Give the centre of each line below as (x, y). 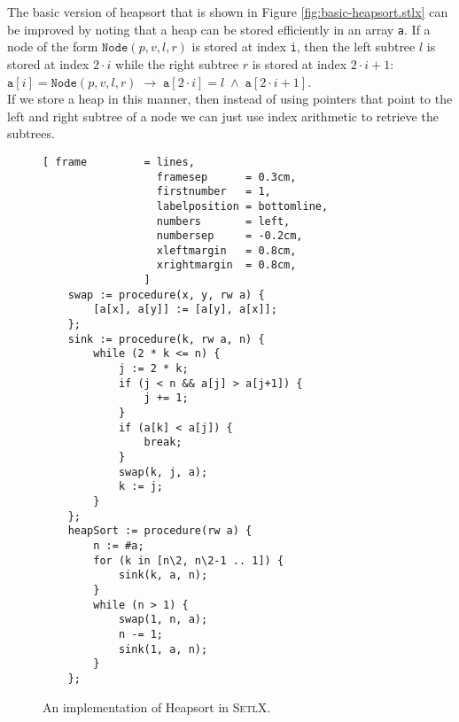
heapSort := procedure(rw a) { (160, 531)
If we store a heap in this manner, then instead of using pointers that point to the (230, 99)
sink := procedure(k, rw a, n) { (166, 339)
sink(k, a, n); (163, 575)
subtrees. (31, 133)
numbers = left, (223, 221)
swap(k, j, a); (163, 472)
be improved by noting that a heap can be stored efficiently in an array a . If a (219, 29)
